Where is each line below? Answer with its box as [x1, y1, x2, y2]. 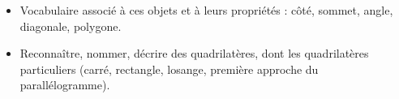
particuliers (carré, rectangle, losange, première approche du [19, 60, 319, 77]
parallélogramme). [19, 76, 110, 93]
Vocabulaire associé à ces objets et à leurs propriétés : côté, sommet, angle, [19, 2, 393, 18]
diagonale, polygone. [19, 17, 122, 34]
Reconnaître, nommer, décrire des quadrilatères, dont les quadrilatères [19, 45, 369, 62]
